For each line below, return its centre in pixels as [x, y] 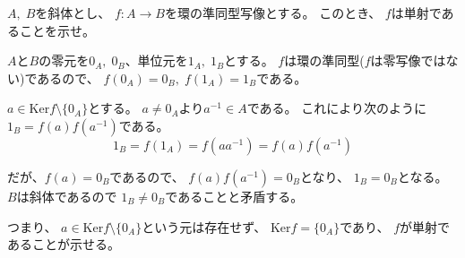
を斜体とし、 [73, 13]
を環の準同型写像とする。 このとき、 [273, 13]
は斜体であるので [67, 196]
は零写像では [408, 60]
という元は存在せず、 [204, 226]
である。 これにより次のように [336, 108]
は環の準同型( [324, 60]
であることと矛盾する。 [234, 196]
